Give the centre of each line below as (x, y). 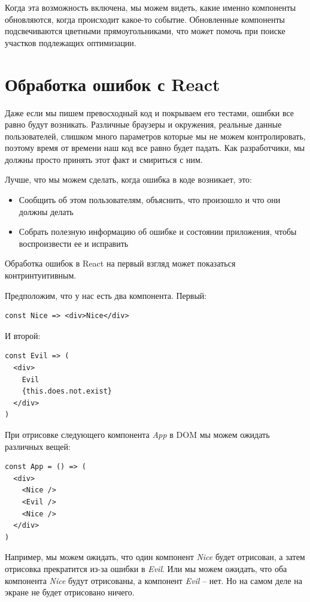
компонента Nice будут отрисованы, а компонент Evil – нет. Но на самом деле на (154, 580)
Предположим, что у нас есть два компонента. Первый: (106, 295)
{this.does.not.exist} (67, 391)
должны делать (46, 211)
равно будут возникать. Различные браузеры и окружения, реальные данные (143, 124)
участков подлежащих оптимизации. (71, 42)
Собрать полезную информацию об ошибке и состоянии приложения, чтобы (158, 232)
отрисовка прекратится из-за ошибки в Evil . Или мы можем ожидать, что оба (146, 568)
